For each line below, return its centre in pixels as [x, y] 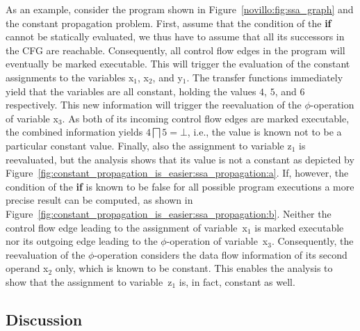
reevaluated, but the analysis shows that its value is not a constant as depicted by [180, 159]
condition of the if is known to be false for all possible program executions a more [180, 186]
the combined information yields [74, 132]
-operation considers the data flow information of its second [221, 254]
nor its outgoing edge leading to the [82, 241]
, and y [167, 77]
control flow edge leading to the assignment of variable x [126, 227]
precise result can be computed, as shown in [99, 200]
